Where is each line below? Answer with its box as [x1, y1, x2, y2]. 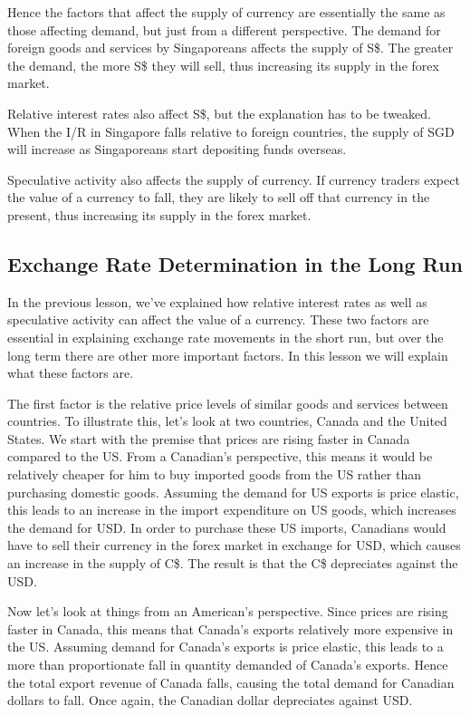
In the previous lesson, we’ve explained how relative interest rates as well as [7, 292, 427, 311]
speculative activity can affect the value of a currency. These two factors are [7, 310, 429, 329]
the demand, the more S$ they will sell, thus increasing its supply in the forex [7, 55, 439, 74]
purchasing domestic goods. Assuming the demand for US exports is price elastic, [7, 482, 459, 501]
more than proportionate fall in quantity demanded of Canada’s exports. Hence [7, 655, 448, 674]
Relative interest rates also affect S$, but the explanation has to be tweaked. [7, 103, 431, 122]
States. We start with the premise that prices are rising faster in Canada [7, 429, 410, 448]
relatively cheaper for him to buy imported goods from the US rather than [7, 465, 421, 484]
